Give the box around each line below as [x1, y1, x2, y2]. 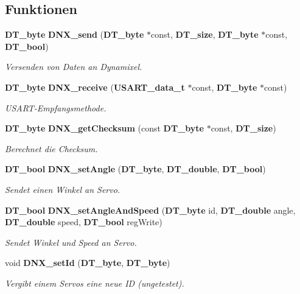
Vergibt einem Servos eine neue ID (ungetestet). [5, 276, 184, 289]
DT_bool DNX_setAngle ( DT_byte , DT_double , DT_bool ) [5, 163, 266, 175]
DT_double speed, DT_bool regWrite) [5, 215, 162, 228]
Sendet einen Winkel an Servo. [5, 183, 120, 195]
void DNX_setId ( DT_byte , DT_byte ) [5, 256, 170, 269]
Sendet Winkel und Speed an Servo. [5, 236, 137, 248]
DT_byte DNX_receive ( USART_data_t [5, 80, 185, 93]
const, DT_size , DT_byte [151, 28, 259, 41]
